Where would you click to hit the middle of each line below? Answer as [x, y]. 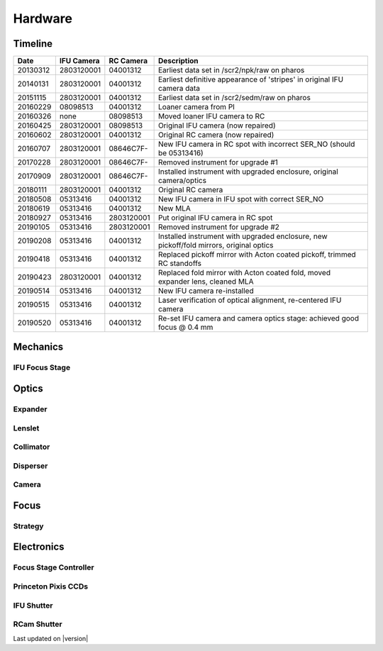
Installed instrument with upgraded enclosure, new [243, 236]
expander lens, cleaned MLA [206, 282]
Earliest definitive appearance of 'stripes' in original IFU [251, 79]
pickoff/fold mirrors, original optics [216, 245]
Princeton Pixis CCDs [51, 586]
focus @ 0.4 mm [185, 328]
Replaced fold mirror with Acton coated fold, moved [244, 273]
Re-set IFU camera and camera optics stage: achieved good [259, 318]
